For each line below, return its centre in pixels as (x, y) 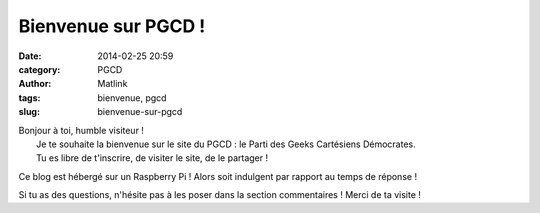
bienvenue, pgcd (132, 97)
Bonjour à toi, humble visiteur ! (81, 130)
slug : (29, 112)
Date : (30, 56)
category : (39, 69)
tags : (29, 97)
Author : (35, 84)
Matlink (112, 84)
